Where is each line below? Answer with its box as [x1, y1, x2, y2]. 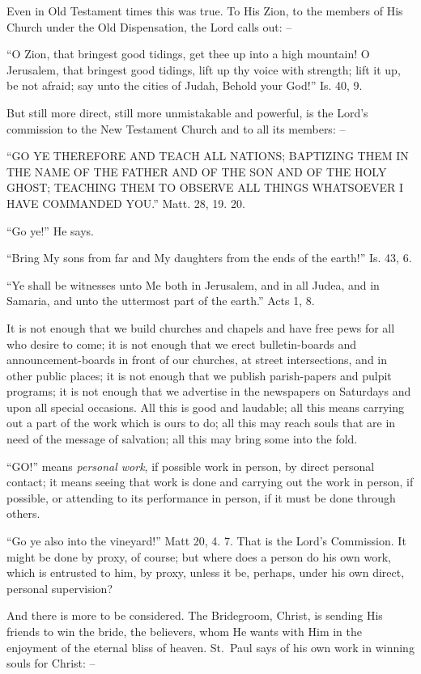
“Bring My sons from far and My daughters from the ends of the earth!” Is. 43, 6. [6, 249, 412, 266]
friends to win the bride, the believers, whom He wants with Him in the [6, 623, 362, 639]
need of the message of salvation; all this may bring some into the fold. [6, 430, 358, 447]
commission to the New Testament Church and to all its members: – [6, 120, 346, 137]
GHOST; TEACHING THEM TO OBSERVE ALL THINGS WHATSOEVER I [6, 179, 404, 196]
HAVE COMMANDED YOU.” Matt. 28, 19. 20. [6, 194, 245, 211]
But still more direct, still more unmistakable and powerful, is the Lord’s [6, 104, 368, 121]
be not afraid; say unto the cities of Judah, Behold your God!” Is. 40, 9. [6, 77, 363, 94]
